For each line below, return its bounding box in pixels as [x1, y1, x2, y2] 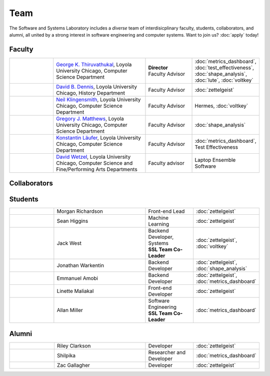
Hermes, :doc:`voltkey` [194, 102, 248, 109]
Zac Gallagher [56, 361, 90, 368]
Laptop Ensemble [194, 156, 236, 163]
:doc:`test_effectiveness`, [194, 64, 254, 71]
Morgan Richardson [56, 208, 103, 215]
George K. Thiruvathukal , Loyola [55, 61, 132, 68]
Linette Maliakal [56, 288, 94, 295]
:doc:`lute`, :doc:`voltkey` [194, 77, 253, 84]
